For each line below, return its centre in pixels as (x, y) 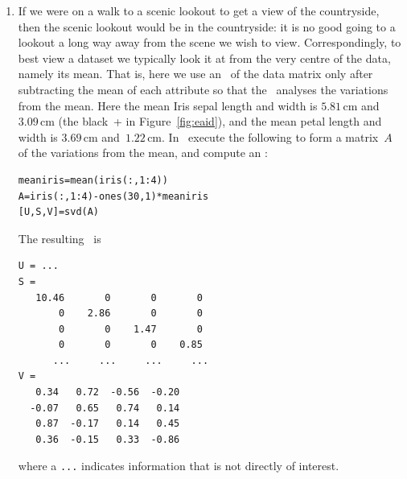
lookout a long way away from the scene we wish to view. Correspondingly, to (210, 42)
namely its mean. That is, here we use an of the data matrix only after (195, 74)
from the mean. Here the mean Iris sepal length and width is (168, 105)
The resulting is (60, 238)
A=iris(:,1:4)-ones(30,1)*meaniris (113, 196)
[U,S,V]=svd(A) (59, 212)
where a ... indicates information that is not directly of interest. (179, 466)
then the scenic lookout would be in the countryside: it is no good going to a (207, 26)
